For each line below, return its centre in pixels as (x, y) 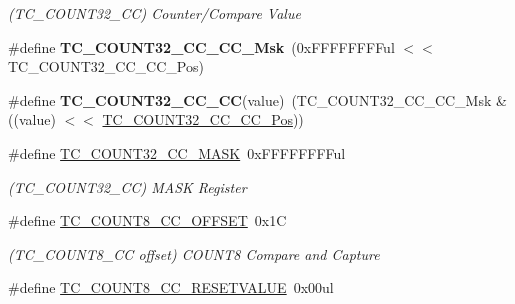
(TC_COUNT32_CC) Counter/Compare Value (154, 13)
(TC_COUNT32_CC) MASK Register (127, 186)
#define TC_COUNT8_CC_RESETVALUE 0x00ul (171, 287)
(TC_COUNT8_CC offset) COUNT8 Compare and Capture (194, 253)
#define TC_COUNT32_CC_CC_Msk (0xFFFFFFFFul (201, 46)
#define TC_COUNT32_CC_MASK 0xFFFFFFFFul (177, 152)
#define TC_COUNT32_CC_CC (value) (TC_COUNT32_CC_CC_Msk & (257, 99)
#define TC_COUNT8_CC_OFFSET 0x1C (147, 220)
